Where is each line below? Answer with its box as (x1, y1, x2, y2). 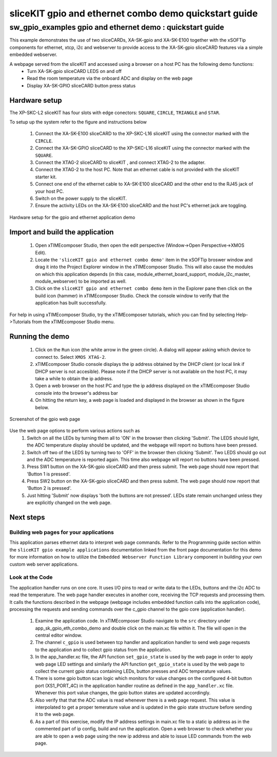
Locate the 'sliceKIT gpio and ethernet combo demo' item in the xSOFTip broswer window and (35, 256, 253, 263)
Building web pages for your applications (9, 529, 114, 536)
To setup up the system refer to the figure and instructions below (9, 119, 147, 125)
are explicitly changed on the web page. (27, 500, 112, 506)
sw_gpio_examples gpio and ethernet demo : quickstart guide (9, 23, 224, 32)
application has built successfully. (35, 300, 107, 306)
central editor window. (35, 632, 82, 638)
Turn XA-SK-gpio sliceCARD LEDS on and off (27, 68, 122, 74)
